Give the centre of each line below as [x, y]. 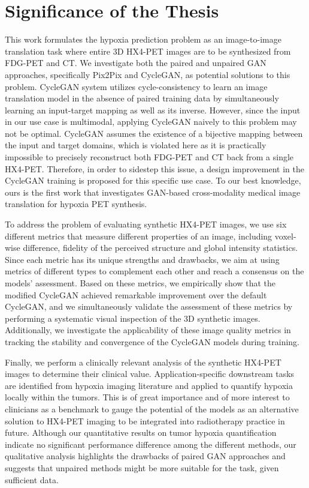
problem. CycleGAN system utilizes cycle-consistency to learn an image [136, 86]
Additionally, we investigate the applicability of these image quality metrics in [148, 330]
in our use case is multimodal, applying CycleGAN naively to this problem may [151, 122]
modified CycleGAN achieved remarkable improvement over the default [136, 294]
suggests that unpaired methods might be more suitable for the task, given [142, 467]
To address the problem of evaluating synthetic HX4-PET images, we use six [146, 224]
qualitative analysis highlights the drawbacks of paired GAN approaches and [145, 456]
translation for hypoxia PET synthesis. [76, 204]
